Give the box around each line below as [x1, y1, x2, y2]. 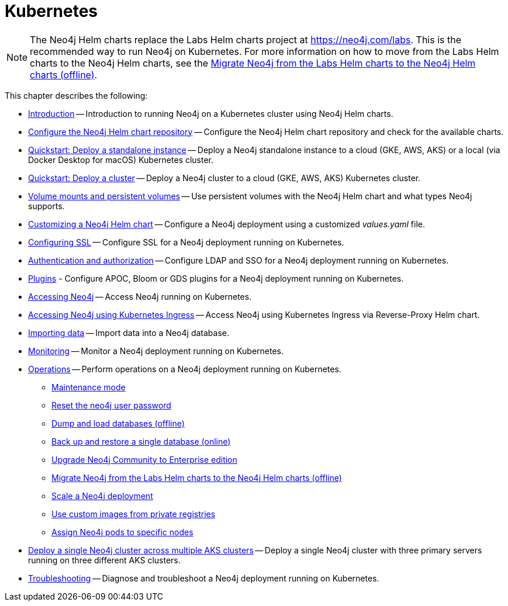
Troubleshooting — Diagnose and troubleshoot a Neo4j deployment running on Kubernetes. [28, 573, 379, 583]
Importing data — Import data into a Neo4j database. [28, 327, 229, 338]
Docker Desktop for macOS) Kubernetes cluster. [28, 154, 214, 165]
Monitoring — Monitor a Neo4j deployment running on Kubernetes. [28, 345, 284, 356]
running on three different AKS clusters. [28, 555, 181, 565]
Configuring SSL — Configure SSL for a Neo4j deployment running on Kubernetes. [28, 237, 344, 247]
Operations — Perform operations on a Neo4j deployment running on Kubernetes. [28, 363, 341, 374]
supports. [28, 200, 65, 211]
